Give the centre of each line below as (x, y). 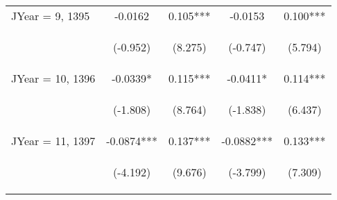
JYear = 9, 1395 (51, 16)
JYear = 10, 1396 (53, 78)
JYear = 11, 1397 (53, 141)
